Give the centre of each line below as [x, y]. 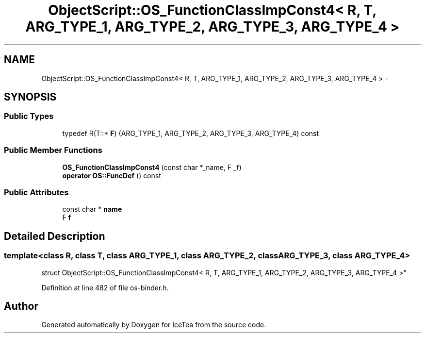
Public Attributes [36, 192]
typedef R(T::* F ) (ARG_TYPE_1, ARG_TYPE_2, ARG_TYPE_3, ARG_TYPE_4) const [191, 133]
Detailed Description [55, 236]
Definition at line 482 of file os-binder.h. [105, 287]
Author [21, 306]
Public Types [29, 116]
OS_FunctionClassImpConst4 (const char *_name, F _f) [152, 167]
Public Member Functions [53, 150]
